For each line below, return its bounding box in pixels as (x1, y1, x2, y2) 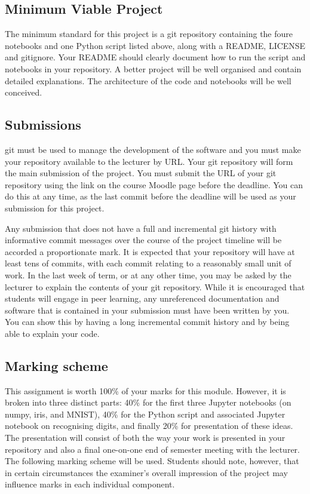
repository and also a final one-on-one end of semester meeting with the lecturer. (5, 443, 300, 455)
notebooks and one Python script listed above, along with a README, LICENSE (5, 39, 306, 51)
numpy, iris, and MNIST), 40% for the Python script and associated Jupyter (5, 407, 286, 420)
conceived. (5, 86, 42, 99)
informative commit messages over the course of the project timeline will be (5, 234, 282, 246)
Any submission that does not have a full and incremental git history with (5, 222, 277, 234)
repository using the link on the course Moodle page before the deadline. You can (5, 178, 303, 191)
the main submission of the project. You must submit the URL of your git (5, 167, 277, 179)
